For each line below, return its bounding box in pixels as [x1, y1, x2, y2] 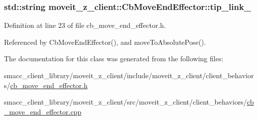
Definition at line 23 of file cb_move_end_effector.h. [4, 20, 166, 30]
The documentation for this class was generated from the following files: [4, 53, 224, 64]
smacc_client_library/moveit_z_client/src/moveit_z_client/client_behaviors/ [4, 97, 247, 107]
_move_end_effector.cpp [4, 106, 82, 117]
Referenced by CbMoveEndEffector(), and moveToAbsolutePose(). [4, 36, 206, 47]
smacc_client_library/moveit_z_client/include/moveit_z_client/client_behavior [4, 70, 254, 80]
